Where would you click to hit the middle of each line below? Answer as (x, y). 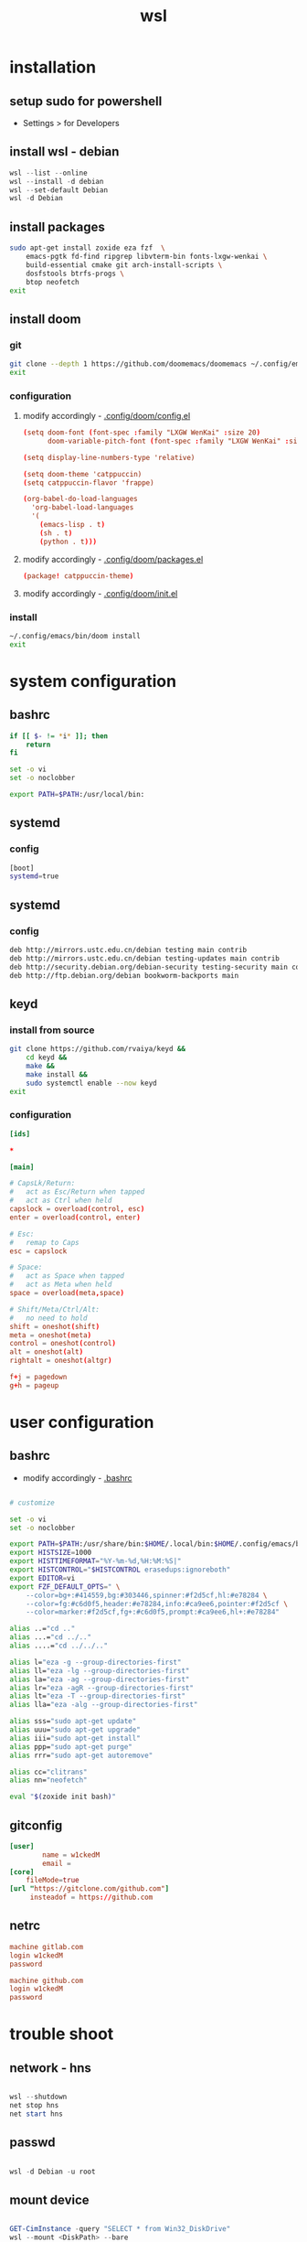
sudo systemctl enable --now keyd (91, 1083)
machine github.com (47, 1980)
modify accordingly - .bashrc (77, 1477)
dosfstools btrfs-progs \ (75, 274)
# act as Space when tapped (67, 1276)
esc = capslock (38, 1251)
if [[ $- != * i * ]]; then (58, 736)
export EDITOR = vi (42, 1578)
